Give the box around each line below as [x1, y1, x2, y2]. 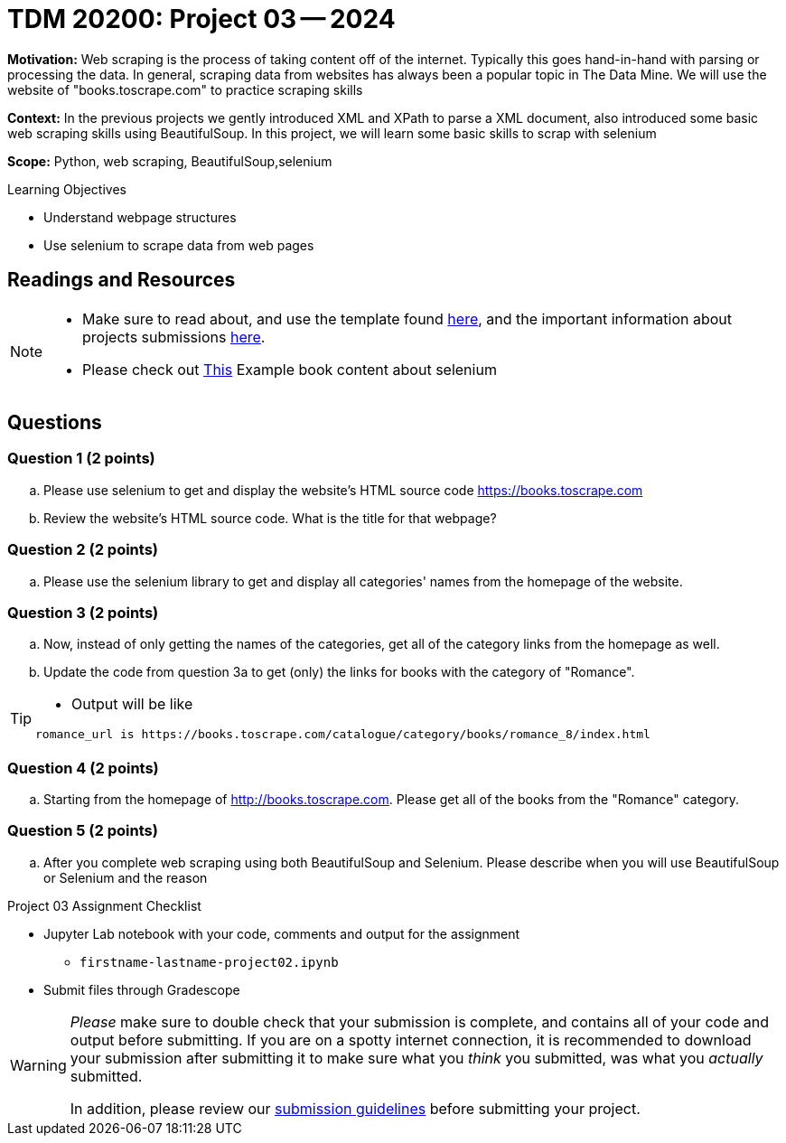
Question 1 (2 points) [7, 449, 155, 468]
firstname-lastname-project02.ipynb [80, 954, 339, 970]
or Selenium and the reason [43, 869, 208, 885]
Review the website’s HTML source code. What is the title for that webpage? [43, 510, 497, 526]
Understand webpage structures [43, 209, 237, 225]
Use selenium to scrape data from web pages [43, 237, 314, 253]
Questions [7, 411, 102, 435]
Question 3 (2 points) [7, 603, 159, 622]
